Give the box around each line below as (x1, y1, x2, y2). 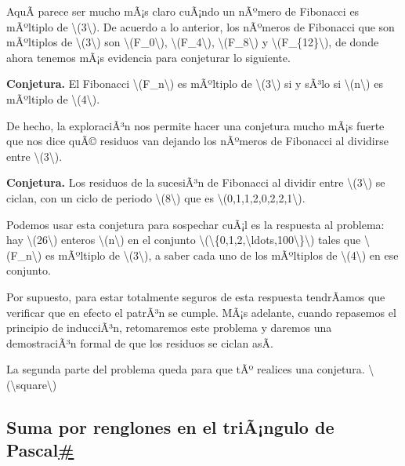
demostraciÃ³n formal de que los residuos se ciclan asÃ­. (6, 334, 273, 351)
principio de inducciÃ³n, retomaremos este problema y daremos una (6, 319, 332, 336)
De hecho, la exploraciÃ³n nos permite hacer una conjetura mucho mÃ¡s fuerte (6, 117, 385, 133)
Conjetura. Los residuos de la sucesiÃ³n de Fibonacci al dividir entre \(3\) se (6, 174, 385, 191)
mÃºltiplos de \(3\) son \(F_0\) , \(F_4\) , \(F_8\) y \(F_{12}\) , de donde (6, 34, 379, 50)
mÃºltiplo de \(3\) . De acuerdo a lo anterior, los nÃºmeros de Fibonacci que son (6, 18, 395, 35)
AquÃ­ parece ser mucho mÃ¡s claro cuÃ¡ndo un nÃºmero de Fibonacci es (6, 3, 360, 19)
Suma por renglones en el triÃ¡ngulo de (6, 414, 334, 439)
